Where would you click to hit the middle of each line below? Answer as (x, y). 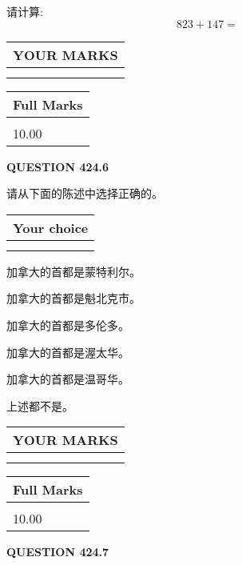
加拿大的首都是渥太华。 (68, 352)
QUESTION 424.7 (58, 552)
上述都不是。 (40, 405)
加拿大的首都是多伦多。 (68, 325)
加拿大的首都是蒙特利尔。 (73, 271)
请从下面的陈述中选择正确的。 (85, 193)
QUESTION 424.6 (58, 166)
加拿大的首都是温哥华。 (68, 379)
